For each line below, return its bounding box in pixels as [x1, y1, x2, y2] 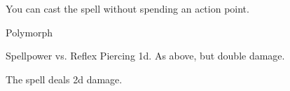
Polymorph [6, 24, 53, 39]
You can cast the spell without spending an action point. [6, 1, 249, 15]
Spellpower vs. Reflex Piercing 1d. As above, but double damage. [6, 48, 285, 63]
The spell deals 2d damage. [6, 71, 123, 86]
